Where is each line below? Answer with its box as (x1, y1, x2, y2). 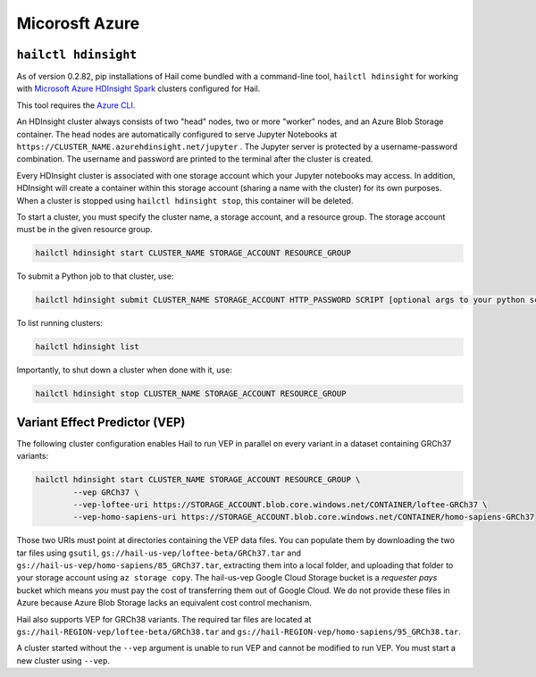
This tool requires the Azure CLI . (16, 99, 136, 111)
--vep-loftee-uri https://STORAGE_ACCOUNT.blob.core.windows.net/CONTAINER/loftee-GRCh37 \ (72, 499, 488, 509)
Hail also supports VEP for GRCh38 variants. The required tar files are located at (16, 614, 312, 624)
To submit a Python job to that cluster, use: (16, 271, 174, 281)
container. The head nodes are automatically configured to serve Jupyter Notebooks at (16, 129, 338, 139)
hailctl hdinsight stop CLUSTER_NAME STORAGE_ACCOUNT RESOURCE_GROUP (35, 389, 347, 399)
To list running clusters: (16, 318, 103, 329)
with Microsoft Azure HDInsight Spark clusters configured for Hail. (16, 83, 261, 94)
